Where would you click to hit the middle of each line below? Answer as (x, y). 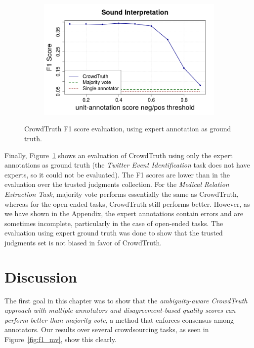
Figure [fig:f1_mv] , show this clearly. (61, 339)
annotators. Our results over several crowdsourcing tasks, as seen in (107, 329)
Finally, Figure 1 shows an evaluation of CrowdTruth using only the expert (119, 155)
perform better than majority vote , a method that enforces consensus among (119, 319)
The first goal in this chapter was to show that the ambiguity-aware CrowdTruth (126, 300)
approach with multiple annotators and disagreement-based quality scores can (120, 310)
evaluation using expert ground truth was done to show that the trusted (114, 233)
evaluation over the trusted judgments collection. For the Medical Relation (117, 184)
